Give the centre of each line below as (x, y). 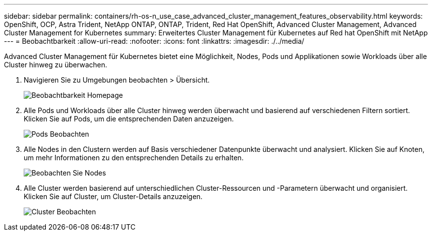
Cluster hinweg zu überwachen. (56, 65)
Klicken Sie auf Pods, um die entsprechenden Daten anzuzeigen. (129, 119)
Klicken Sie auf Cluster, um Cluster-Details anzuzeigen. (113, 196)
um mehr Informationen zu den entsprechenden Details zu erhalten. (134, 158)
